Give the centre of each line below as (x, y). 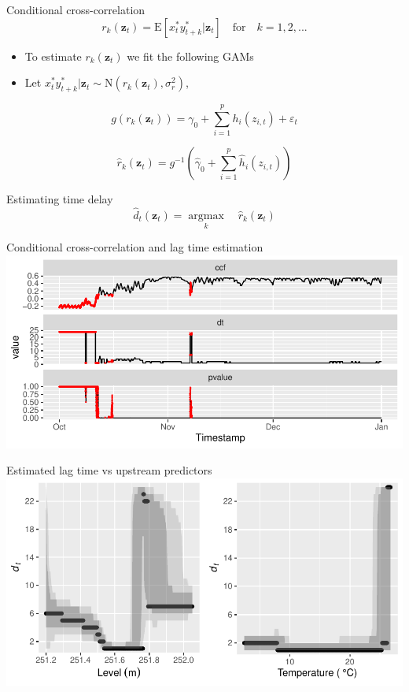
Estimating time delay (60, 199)
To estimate (53, 56)
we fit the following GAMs (190, 56)
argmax (206, 216)
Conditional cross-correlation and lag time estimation (135, 247)
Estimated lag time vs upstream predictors (109, 470)
